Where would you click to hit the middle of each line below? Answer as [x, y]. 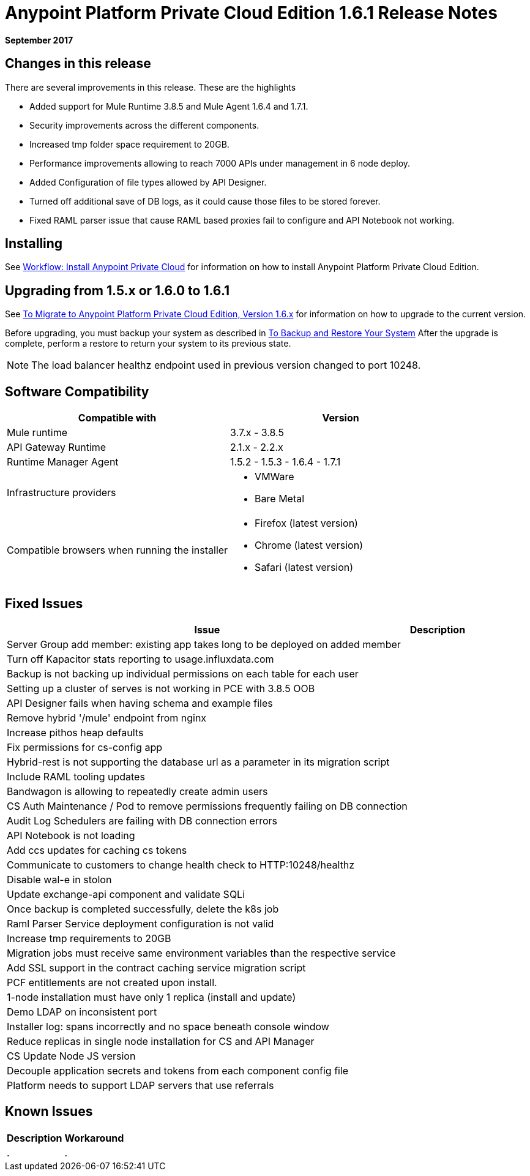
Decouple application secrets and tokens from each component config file [178, 1070]
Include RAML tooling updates [76, 776]
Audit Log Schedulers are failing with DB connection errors [142, 820]
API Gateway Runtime [57, 447]
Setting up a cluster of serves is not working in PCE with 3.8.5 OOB [161, 688]
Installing [34, 244]
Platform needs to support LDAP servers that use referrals [140, 1085]
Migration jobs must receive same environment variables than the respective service [201, 953]
